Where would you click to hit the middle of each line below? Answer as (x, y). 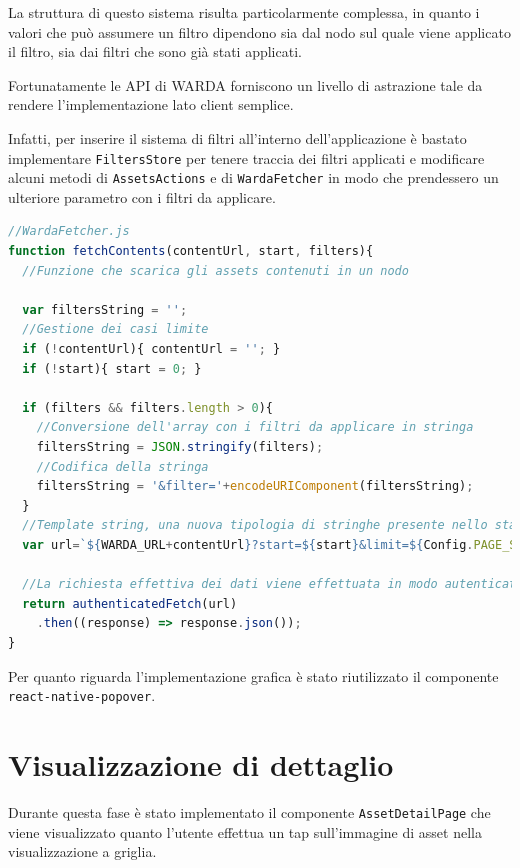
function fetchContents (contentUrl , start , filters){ (191, 251)
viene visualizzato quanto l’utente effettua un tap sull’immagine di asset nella (245, 831)
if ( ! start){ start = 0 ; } (112, 368)
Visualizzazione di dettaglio (201, 763)
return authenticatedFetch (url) (130, 603)
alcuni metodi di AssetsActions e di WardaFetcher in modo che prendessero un (253, 177)
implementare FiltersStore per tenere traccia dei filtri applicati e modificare (246, 157)
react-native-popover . (82, 695)
